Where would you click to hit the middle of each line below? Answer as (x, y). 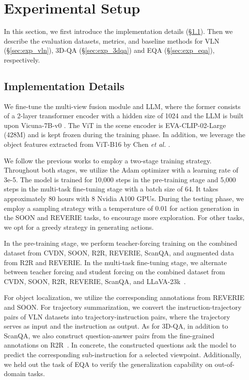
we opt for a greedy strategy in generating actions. (79, 227)
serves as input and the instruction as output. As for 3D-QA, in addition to (116, 326)
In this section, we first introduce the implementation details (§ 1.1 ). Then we (118, 31)
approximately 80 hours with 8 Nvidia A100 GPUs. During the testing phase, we (124, 198)
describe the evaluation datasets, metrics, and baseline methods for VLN (112, 40)
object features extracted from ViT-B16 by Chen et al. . (87, 144)
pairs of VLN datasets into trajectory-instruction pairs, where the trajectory (117, 316)
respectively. (22, 59)
